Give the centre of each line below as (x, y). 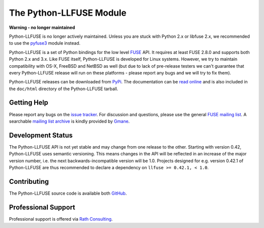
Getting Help (29, 103)
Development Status (41, 135)
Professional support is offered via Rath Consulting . (61, 219)
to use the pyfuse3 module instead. (45, 43)
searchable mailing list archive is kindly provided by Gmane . (69, 121)
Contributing (29, 181)
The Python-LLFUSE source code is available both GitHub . (68, 193)
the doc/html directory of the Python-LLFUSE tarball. (64, 89)
